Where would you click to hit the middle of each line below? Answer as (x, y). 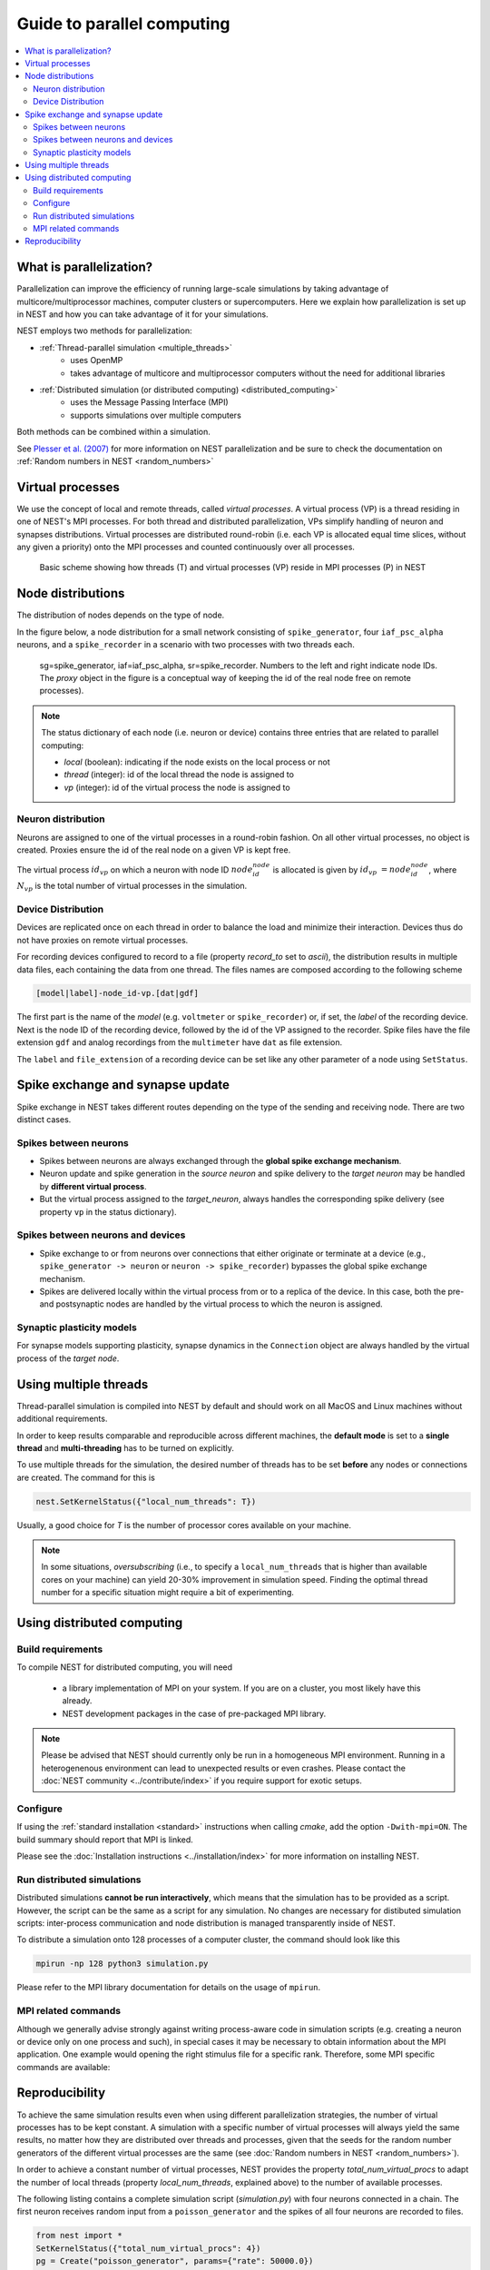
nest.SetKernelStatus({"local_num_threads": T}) (146, 1501)
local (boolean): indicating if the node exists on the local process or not (197, 762)
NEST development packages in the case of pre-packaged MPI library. (194, 1713)
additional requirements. (62, 1419)
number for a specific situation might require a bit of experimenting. (168, 1593)
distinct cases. (44, 1119)
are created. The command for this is (86, 1477)
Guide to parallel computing (123, 24)
